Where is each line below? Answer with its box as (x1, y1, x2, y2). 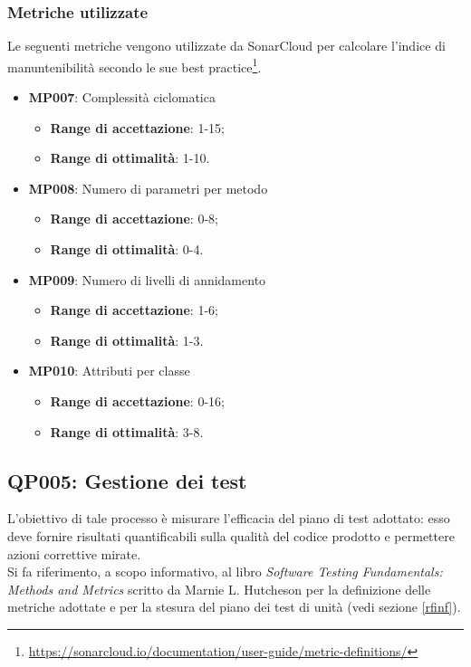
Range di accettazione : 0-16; (50, 392, 225, 410)
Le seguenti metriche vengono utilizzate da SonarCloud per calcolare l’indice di (7, 36, 446, 55)
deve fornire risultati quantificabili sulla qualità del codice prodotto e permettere (7, 526, 455, 545)
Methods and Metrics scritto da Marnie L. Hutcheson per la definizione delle (7, 579, 431, 598)
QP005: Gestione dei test (7, 466, 247, 494)
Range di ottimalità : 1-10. (50, 148, 210, 167)
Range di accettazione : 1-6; (50, 300, 218, 319)
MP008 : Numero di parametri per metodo (28, 178, 268, 197)
